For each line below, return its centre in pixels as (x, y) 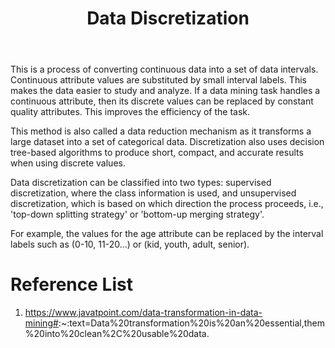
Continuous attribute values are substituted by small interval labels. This (158, 80)
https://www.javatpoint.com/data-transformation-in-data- (143, 313)
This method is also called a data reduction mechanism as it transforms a (161, 131)
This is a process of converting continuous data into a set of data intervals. (164, 69)
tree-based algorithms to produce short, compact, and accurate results (157, 153)
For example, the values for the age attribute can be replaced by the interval (167, 234)
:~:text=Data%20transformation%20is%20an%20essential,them (191, 323)
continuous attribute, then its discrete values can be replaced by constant (162, 101)
